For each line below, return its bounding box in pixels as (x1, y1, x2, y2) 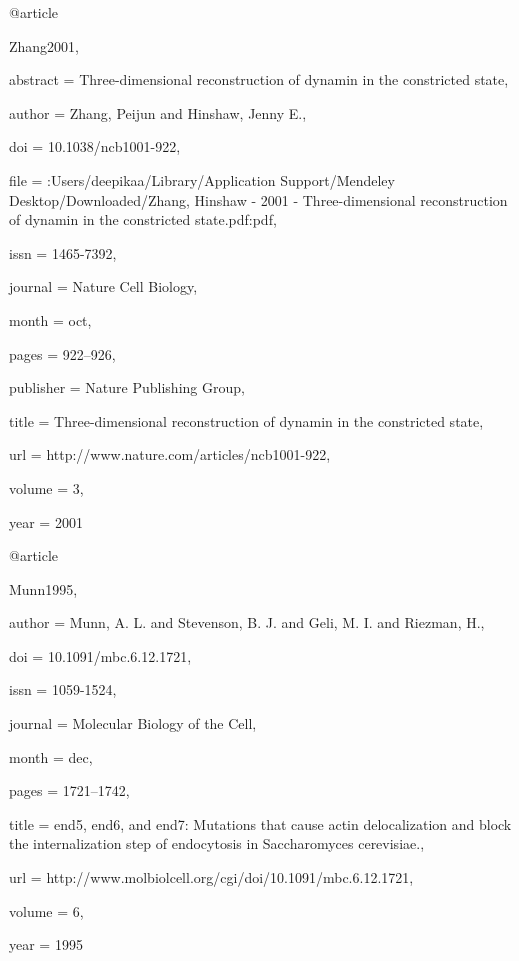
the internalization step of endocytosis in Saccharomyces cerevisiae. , (9, 833, 425, 854)
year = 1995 (9, 934, 83, 955)
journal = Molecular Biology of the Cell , (9, 713, 257, 734)
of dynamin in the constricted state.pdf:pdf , (9, 209, 277, 230)
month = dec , (9, 746, 93, 767)
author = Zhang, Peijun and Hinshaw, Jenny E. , (9, 102, 307, 123)
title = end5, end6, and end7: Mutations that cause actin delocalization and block (9, 813, 512, 834)
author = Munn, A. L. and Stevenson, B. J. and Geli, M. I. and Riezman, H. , (9, 612, 485, 633)
